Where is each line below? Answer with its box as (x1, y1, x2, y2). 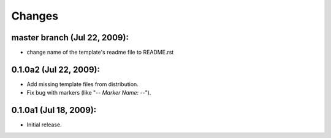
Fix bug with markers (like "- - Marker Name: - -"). (26, 89, 151, 96)
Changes (11, 9, 58, 23)
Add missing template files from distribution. (26, 80, 139, 88)
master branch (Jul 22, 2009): (11, 32, 129, 43)
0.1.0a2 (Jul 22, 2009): (11, 64, 101, 74)
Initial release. (26, 121, 62, 128)
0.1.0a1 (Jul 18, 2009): (11, 105, 97, 115)
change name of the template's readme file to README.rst (26, 49, 174, 56)
